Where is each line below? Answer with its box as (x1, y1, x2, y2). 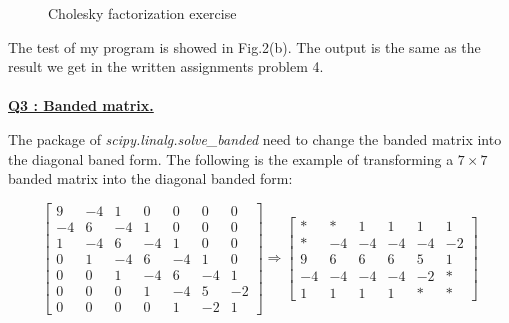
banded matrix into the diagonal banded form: (8, 168, 293, 189)
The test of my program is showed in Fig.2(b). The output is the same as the (8, 36, 481, 57)
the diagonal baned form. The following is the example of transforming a (8, 148, 454, 169)
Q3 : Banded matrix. (8, 95, 154, 116)
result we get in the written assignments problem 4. (8, 56, 324, 77)
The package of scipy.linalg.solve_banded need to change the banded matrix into (8, 128, 502, 149)
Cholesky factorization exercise (48, 3, 237, 23)
